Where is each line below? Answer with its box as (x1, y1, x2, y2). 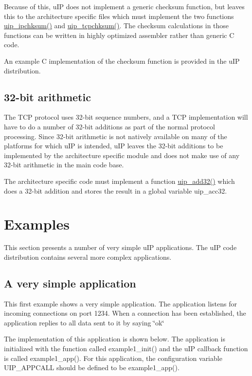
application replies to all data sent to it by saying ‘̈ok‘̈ (4, 317, 164, 327)
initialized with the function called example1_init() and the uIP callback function (4, 343, 248, 353)
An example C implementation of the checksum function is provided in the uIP (4, 55, 240, 66)
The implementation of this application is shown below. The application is (4, 334, 225, 344)
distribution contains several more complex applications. (4, 251, 172, 262)
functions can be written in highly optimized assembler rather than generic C (4, 30, 234, 40)
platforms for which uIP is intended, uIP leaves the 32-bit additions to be (4, 141, 223, 151)
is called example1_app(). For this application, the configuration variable (4, 353, 222, 363)
